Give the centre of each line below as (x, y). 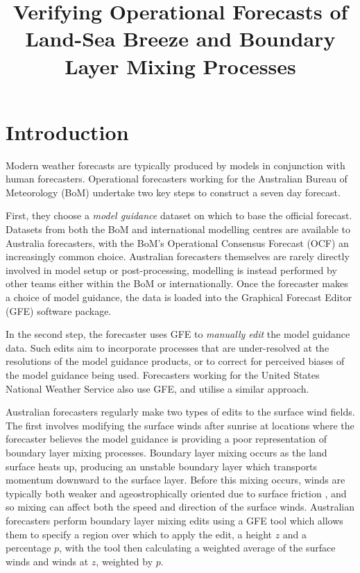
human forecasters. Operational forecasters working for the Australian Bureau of (177, 179)
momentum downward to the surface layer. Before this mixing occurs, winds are (175, 480)
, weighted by (125, 561)
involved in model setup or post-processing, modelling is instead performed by (171, 270)
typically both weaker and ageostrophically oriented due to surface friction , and (176, 493)
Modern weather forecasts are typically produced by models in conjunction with (175, 165)
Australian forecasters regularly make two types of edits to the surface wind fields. (180, 412)
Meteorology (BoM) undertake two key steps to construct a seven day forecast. (173, 192)
